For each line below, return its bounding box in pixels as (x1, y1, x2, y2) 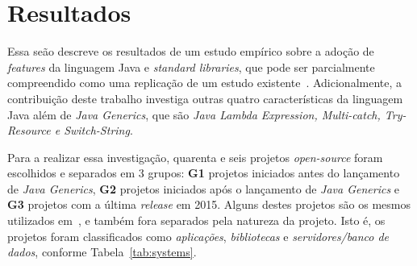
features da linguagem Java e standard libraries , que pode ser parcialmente (7, 58, 375, 75)
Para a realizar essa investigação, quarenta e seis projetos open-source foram (7, 148, 383, 165)
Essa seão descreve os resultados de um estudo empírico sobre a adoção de (7, 43, 374, 60)
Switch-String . (64, 122, 133, 139)
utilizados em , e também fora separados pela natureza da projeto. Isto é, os (7, 212, 386, 229)
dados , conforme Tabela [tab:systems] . (7, 243, 197, 260)
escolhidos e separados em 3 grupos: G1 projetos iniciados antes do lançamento (7, 164, 400, 181)
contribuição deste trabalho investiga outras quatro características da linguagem (7, 89, 403, 106)
